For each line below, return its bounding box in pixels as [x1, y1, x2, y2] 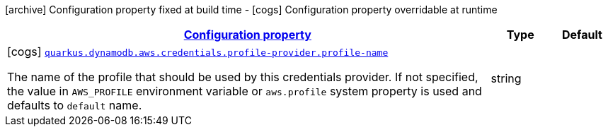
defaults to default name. [7, 98, 142, 112]
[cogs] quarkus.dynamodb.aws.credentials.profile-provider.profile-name [7, 44, 389, 59]
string [491, 71, 522, 85]
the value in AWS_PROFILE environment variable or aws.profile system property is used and [7, 84, 482, 98]
